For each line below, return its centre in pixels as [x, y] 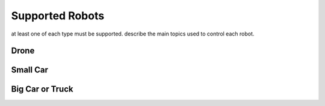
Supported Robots [58, 16]
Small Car [29, 70]
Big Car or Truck [42, 89]
